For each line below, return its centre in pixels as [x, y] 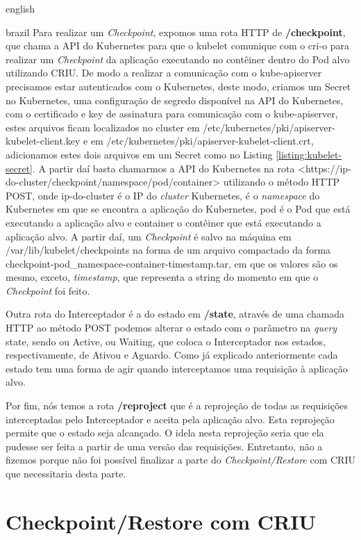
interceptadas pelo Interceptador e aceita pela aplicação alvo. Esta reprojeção [170, 419]
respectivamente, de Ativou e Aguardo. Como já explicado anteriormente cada [172, 355]
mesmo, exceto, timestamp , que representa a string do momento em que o [162, 277]
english [20, 8]
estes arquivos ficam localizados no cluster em [103, 127]
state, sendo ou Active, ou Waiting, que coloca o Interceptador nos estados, [166, 341]
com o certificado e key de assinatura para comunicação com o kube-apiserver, [172, 114]
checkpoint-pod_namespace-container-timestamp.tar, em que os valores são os [172, 263]
